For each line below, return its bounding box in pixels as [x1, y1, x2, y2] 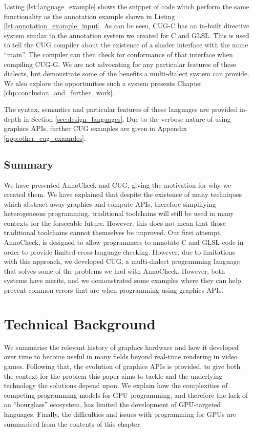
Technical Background [4, 313, 156, 333]
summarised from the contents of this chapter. [4, 418, 142, 429]
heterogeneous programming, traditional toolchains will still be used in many [4, 208, 234, 218]
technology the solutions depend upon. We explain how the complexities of [4, 380, 228, 390]
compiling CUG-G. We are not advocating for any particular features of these [4, 59, 236, 69]
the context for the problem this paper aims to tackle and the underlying [4, 370, 223, 381]
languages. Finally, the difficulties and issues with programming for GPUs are [4, 409, 236, 419]
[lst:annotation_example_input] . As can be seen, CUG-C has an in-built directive [4, 21, 250, 31]
